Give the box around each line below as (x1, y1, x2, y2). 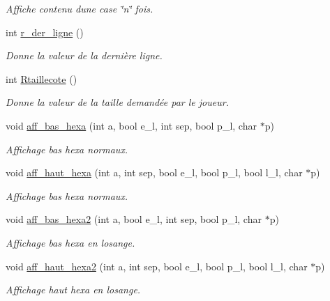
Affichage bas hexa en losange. (6, 235, 135, 249)
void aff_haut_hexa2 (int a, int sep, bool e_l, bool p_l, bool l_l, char (6, 258, 308, 273)
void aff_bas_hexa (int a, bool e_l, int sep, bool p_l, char (6, 118, 257, 132)
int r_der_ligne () (6, 24, 84, 39)
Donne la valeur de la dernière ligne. (6, 48, 163, 63)
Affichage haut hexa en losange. (6, 282, 141, 297)
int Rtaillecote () (6, 71, 77, 86)
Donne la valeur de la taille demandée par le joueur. (6, 95, 229, 109)
